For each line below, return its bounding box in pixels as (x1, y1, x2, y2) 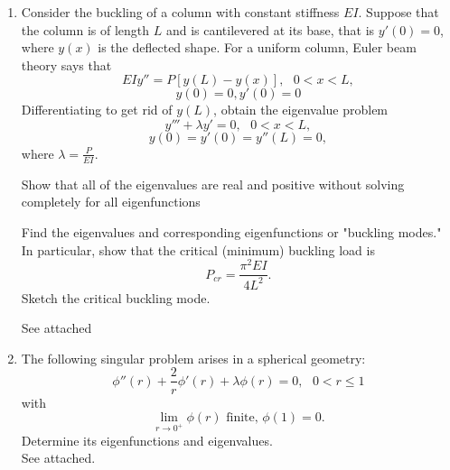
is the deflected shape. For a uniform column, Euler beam (98, 38, 417, 57)
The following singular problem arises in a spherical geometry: (21, 348, 366, 367)
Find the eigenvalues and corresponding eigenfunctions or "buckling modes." (21, 222, 442, 241)
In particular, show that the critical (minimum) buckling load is (21, 240, 375, 259)
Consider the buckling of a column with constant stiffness (21, 3, 340, 21)
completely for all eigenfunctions (21, 192, 201, 211)
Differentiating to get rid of (21, 100, 173, 119)
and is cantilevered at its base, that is (165, 20, 375, 39)
